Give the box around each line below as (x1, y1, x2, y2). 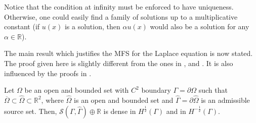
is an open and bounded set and (74, 94, 174, 105)
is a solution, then (64, 21, 120, 32)
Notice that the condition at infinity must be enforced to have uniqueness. (4, 2, 234, 12)
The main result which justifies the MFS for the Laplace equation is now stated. (4, 48, 253, 58)
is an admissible (201, 94, 250, 105)
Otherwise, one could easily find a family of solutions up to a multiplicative (4, 11, 238, 22)
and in (166, 105, 186, 116)
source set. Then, (4, 105, 57, 116)
